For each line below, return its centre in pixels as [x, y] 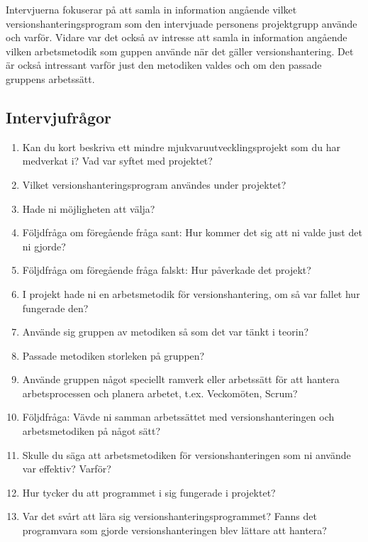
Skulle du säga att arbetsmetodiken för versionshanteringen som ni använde [186, 454]
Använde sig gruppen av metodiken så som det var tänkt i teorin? [166, 332]
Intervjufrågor [59, 117]
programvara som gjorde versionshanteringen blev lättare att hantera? [174, 530]
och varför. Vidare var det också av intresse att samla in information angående [177, 37]
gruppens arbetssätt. [50, 78]
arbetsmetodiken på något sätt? [91, 431]
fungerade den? [55, 308]
